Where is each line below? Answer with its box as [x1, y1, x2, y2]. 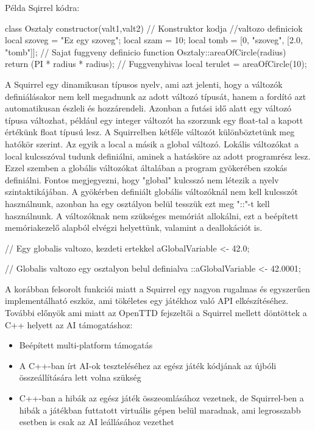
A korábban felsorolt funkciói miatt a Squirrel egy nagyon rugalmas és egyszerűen [5, 282, 310, 295]
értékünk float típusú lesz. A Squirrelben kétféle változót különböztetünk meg [5, 125, 295, 138]
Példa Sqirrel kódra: [5, 1, 80, 13]
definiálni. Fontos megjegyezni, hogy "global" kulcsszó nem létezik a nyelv [5, 173, 279, 186]
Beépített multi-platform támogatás [19, 339, 153, 351]
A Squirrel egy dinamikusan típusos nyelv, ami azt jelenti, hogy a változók [5, 77, 283, 90]
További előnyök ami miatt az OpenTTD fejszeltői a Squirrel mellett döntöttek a [5, 306, 307, 319]
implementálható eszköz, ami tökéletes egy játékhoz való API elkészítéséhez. [5, 294, 289, 307]
